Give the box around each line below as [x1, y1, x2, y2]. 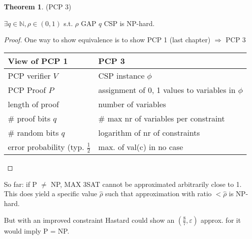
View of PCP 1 [8, 55, 68, 66]
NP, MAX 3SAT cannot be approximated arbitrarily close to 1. [51, 179, 242, 189]
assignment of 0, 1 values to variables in [98, 84, 236, 95]
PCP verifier [8, 69, 51, 81]
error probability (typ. [8, 141, 84, 152]
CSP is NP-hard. [104, 18, 155, 28]
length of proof [8, 98, 59, 110]
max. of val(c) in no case [98, 141, 183, 153]
